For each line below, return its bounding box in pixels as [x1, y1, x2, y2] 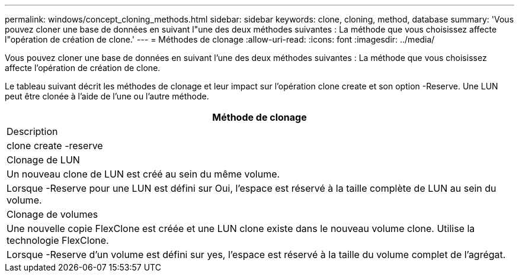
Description [7, 125, 58, 137]
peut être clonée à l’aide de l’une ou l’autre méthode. [5, 91, 209, 101]
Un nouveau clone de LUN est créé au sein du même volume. [7, 168, 280, 180]
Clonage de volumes [7, 208, 98, 220]
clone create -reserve [7, 140, 103, 152]
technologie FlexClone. [7, 234, 109, 246]
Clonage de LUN [7, 154, 80, 166]
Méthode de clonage [212, 111, 307, 123]
